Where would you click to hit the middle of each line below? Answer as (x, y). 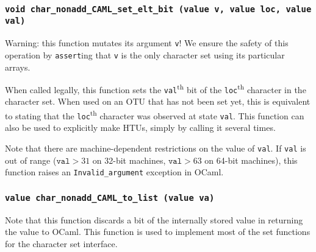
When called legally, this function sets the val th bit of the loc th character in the (156, 89)
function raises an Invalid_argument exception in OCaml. (114, 172)
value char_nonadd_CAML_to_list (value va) (110, 198)
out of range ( (31, 160)
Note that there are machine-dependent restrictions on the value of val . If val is (156, 148)
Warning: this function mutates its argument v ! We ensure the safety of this (147, 43)
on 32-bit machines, (129, 160)
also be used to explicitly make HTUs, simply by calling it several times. (140, 128)
